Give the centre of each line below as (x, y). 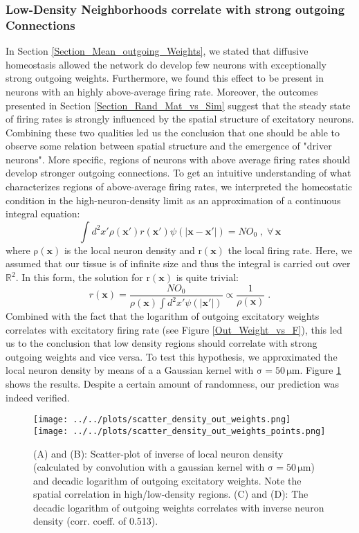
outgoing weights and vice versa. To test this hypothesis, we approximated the (172, 356)
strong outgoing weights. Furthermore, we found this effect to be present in (165, 78)
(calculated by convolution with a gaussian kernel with (149, 467)
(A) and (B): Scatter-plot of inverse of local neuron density (158, 453)
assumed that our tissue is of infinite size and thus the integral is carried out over (178, 263)
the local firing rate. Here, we (290, 250)
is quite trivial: (207, 277)
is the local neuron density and (129, 250)
